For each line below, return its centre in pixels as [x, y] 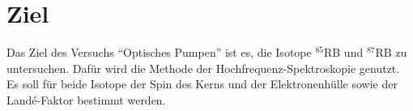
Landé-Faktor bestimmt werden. [86, 99]
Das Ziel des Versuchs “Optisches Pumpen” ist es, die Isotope [159, 52]
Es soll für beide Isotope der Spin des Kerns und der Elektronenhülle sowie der [202, 84]
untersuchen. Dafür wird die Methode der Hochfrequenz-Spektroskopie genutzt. [203, 68]
